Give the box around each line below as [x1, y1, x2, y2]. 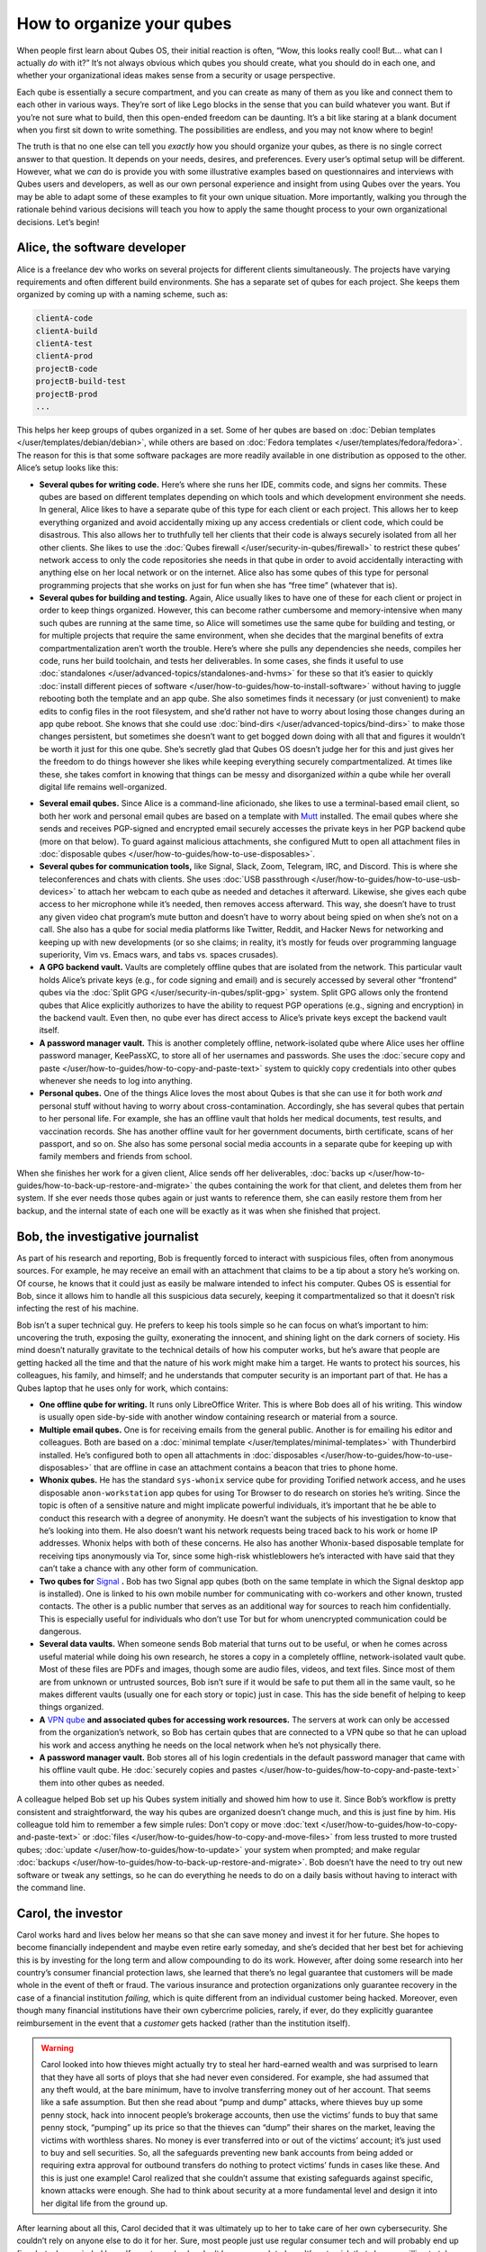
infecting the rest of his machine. [16, 1303, 139, 1314]
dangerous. [39, 1626, 82, 1637]
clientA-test [35, 339, 94, 349]
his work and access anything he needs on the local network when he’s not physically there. [39, 1739, 382, 1750]
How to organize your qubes [16, 14, 232, 33]
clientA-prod [35, 351, 94, 361]
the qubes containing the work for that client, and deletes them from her [194, 1180, 463, 1191]
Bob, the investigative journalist [16, 1229, 199, 1244]
